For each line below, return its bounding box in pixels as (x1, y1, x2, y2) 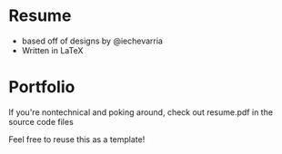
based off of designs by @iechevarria (21, 35, 163, 46)
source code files (8, 116, 74, 127)
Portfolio (8, 77, 76, 98)
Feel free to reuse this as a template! (8, 133, 146, 145)
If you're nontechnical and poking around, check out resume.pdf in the (8, 106, 274, 118)
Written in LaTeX (21, 44, 84, 55)
